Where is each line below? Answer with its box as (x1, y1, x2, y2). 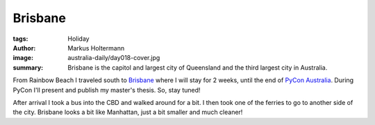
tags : (12, 35, 28, 43)
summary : (12, 63, 44, 72)
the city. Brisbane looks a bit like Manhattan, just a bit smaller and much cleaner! (12, 108, 243, 117)
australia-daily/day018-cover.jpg (67, 54, 160, 62)
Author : (12, 44, 36, 52)
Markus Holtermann (67, 44, 125, 52)
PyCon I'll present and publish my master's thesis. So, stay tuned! (12, 86, 201, 94)
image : (12, 54, 34, 62)
